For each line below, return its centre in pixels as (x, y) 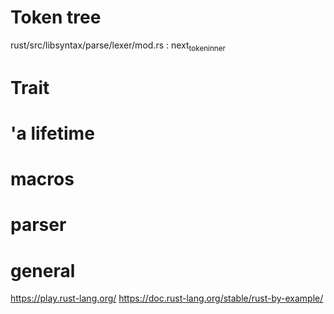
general (43, 270)
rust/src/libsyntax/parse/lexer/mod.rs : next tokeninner (118, 46)
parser (38, 225)
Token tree (56, 17)
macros (42, 179)
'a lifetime (52, 133)
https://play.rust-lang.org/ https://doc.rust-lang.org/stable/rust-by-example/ (167, 298)
